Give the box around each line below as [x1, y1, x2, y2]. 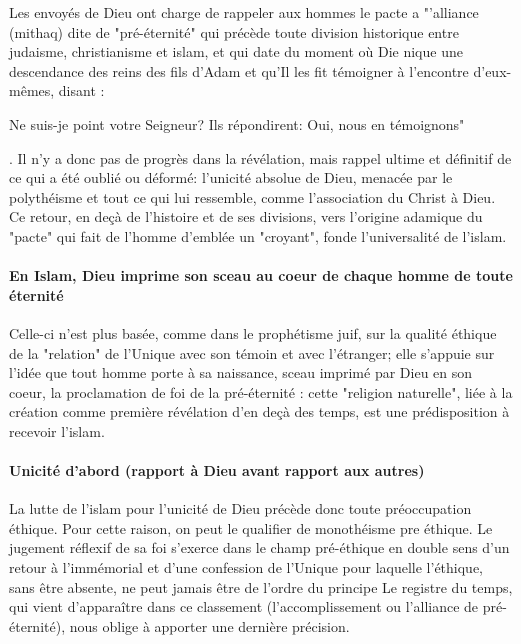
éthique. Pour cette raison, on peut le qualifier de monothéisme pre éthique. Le [9, 517, 493, 538]
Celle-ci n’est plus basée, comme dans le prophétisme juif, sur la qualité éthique [9, 322, 497, 343]
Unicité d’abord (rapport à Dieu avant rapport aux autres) [9, 460, 425, 481]
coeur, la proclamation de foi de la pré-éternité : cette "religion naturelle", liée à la [9, 381, 513, 402]
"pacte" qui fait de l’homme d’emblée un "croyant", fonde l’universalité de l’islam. [9, 225, 507, 246]
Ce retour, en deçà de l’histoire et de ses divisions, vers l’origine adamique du [9, 206, 483, 227]
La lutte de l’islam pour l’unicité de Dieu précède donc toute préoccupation [9, 498, 472, 519]
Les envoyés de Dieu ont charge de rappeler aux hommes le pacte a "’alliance [9, 2, 479, 22]
